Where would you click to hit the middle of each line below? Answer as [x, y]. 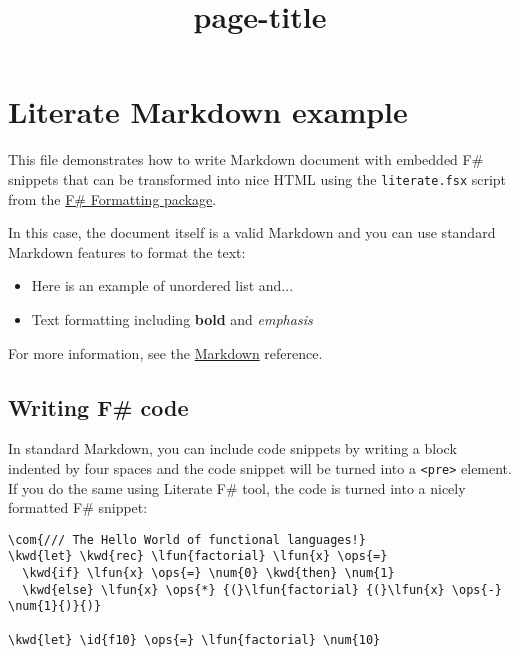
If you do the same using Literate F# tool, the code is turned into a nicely [237, 487]
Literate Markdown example [208, 111]
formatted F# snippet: [78, 507]
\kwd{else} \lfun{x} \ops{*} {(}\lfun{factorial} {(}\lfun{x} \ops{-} [262, 589]
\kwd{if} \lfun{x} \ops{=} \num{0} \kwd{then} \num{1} [208, 573]
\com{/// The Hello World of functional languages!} [187, 539]
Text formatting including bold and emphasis [172, 318]
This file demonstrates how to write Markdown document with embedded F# [246, 159]
